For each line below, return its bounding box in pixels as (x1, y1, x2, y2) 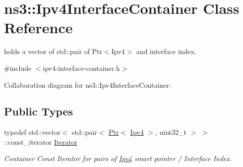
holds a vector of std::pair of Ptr (4, 46, 103, 56)
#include (4, 62, 32, 73)
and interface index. (136, 46, 196, 56)
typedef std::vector (4, 127, 61, 137)
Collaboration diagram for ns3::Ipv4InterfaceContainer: (4, 79, 171, 90)
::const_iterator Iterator (4, 136, 78, 147)
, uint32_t (155, 127, 187, 137)
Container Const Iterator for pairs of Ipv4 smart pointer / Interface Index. (4, 153, 232, 164)
